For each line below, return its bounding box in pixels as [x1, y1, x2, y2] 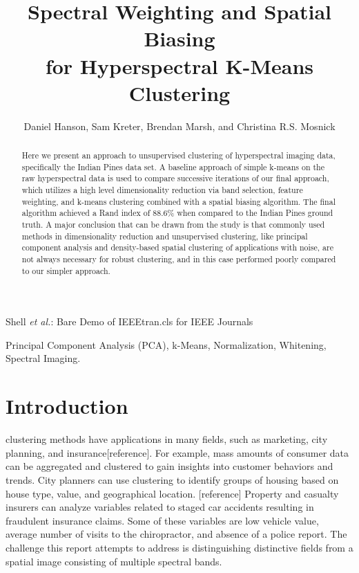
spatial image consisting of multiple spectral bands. [6, 554, 222, 568]
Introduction [6, 392, 128, 420]
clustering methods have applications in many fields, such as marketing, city [6, 432, 328, 446]
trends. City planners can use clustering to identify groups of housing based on [6, 472, 339, 486]
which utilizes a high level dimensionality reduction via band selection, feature [21, 184, 303, 196]
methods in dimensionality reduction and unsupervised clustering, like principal [21, 230, 308, 242]
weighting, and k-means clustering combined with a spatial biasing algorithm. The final [21, 195, 336, 207]
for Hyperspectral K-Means [45, 51, 314, 80]
